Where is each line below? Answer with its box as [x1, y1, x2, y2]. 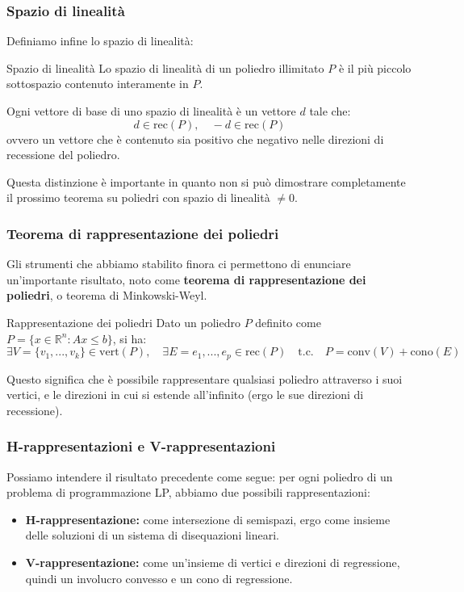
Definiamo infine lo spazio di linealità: [6, 32, 194, 49]
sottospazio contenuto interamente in [6, 75, 189, 92]
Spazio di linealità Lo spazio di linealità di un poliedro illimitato [6, 59, 324, 76]
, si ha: [112, 330, 147, 346]
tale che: [309, 103, 351, 119]
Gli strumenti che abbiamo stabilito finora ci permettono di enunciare [6, 255, 351, 272]
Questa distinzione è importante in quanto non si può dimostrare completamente [6, 173, 406, 190]
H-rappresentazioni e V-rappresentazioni [6, 436, 276, 456]
